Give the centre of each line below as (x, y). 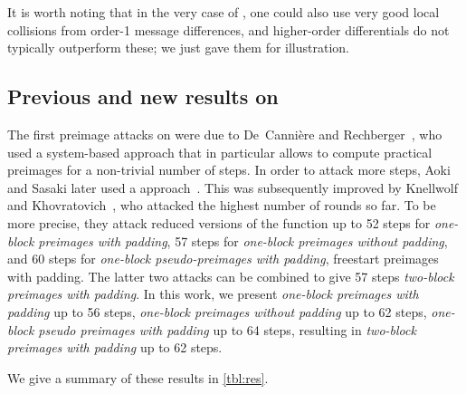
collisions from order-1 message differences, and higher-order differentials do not (228, 29)
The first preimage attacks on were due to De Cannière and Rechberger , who (225, 134)
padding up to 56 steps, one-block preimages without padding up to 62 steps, (217, 311)
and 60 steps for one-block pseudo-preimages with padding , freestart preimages (223, 259)
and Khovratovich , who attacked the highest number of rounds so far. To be (222, 205)
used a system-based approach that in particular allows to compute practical (220, 152)
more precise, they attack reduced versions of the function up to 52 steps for (219, 222)
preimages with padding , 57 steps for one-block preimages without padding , (243, 240)
